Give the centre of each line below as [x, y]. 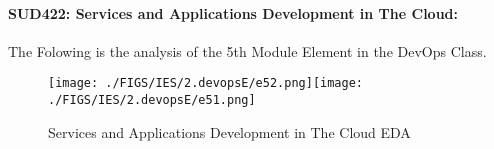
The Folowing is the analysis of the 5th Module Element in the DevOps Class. [247, 50]
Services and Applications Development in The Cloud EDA [229, 131]
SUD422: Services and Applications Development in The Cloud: [233, 12]
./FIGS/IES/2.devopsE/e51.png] [152, 100]
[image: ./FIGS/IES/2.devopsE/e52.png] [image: [205, 83]
